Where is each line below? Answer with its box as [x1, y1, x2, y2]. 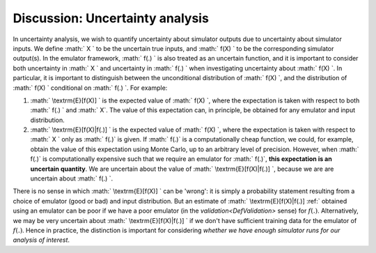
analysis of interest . [13, 236, 70, 244]
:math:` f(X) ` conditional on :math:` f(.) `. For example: [13, 84, 168, 92]
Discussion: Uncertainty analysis [13, 10, 209, 26]
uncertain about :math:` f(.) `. [30, 174, 113, 183]
